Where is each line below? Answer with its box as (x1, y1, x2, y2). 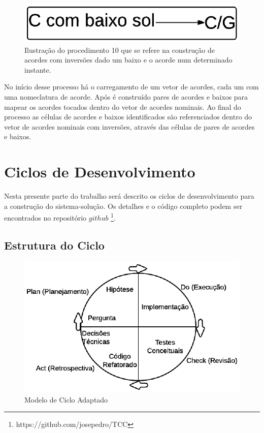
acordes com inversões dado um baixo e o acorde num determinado (24, 54, 233, 65)
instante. (24, 64, 51, 75)
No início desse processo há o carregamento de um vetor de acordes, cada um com (4, 81, 259, 92)
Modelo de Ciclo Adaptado (24, 394, 108, 405)
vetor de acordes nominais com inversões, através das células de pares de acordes (4, 121, 255, 132)
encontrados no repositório (4, 212, 87, 223)
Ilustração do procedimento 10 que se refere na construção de (24, 44, 215, 55)
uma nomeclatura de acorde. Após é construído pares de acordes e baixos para (4, 91, 248, 102)
